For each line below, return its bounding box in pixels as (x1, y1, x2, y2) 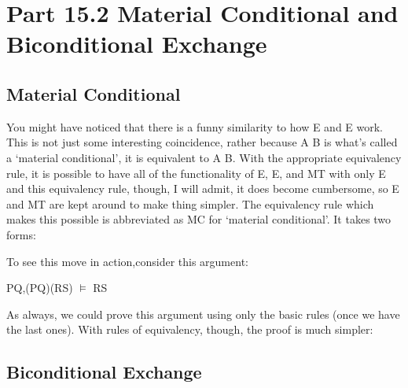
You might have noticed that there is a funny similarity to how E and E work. (6, 118, 384, 135)
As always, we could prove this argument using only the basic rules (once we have (6, 305, 400, 322)
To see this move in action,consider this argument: (6, 253, 248, 269)
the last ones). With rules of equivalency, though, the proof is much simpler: (6, 321, 373, 338)
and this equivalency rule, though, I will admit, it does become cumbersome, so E (6, 180, 399, 197)
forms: (6, 226, 36, 242)
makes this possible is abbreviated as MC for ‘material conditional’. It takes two (6, 211, 391, 227)
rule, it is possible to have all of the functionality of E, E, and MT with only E (6, 164, 386, 181)
